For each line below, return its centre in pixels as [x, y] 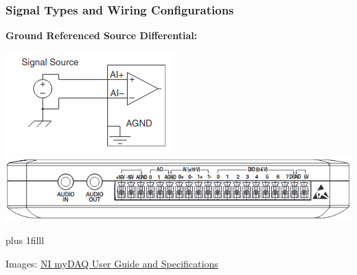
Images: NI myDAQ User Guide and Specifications [112, 263]
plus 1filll [25, 240]
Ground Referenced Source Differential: [102, 35]
